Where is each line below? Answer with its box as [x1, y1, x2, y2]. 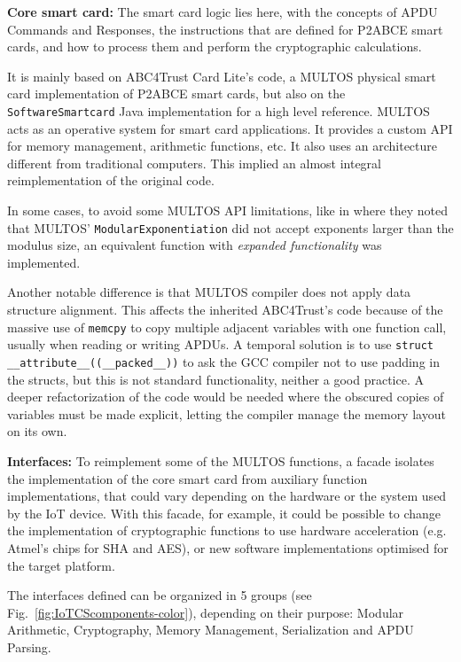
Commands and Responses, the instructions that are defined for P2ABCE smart [7, 19, 443, 38]
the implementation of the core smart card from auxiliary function [7, 469, 368, 487]
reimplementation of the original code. [7, 171, 215, 190]
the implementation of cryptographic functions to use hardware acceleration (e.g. [7, 521, 447, 540]
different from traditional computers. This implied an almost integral [7, 153, 382, 172]
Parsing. [7, 637, 51, 656]
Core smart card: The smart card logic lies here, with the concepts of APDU [7, 3, 438, 20]
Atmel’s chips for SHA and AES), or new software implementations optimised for [7, 538, 449, 557]
